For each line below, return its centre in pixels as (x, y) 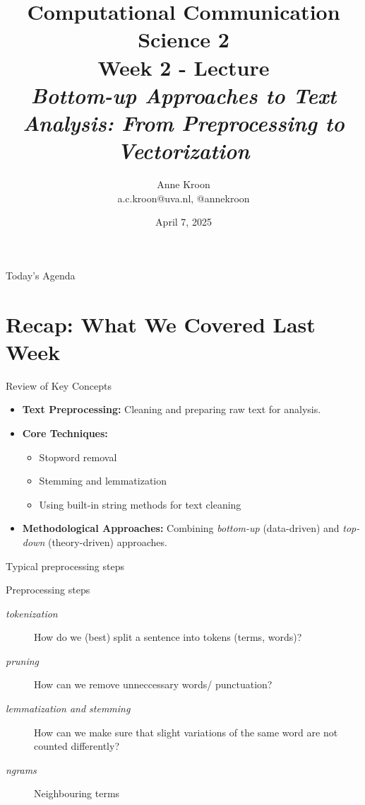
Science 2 (184, 39)
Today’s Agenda (41, 275)
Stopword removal (78, 457)
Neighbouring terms (77, 793)
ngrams (21, 769)
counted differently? (77, 746)
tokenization (32, 613)
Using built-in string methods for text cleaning (140, 504)
